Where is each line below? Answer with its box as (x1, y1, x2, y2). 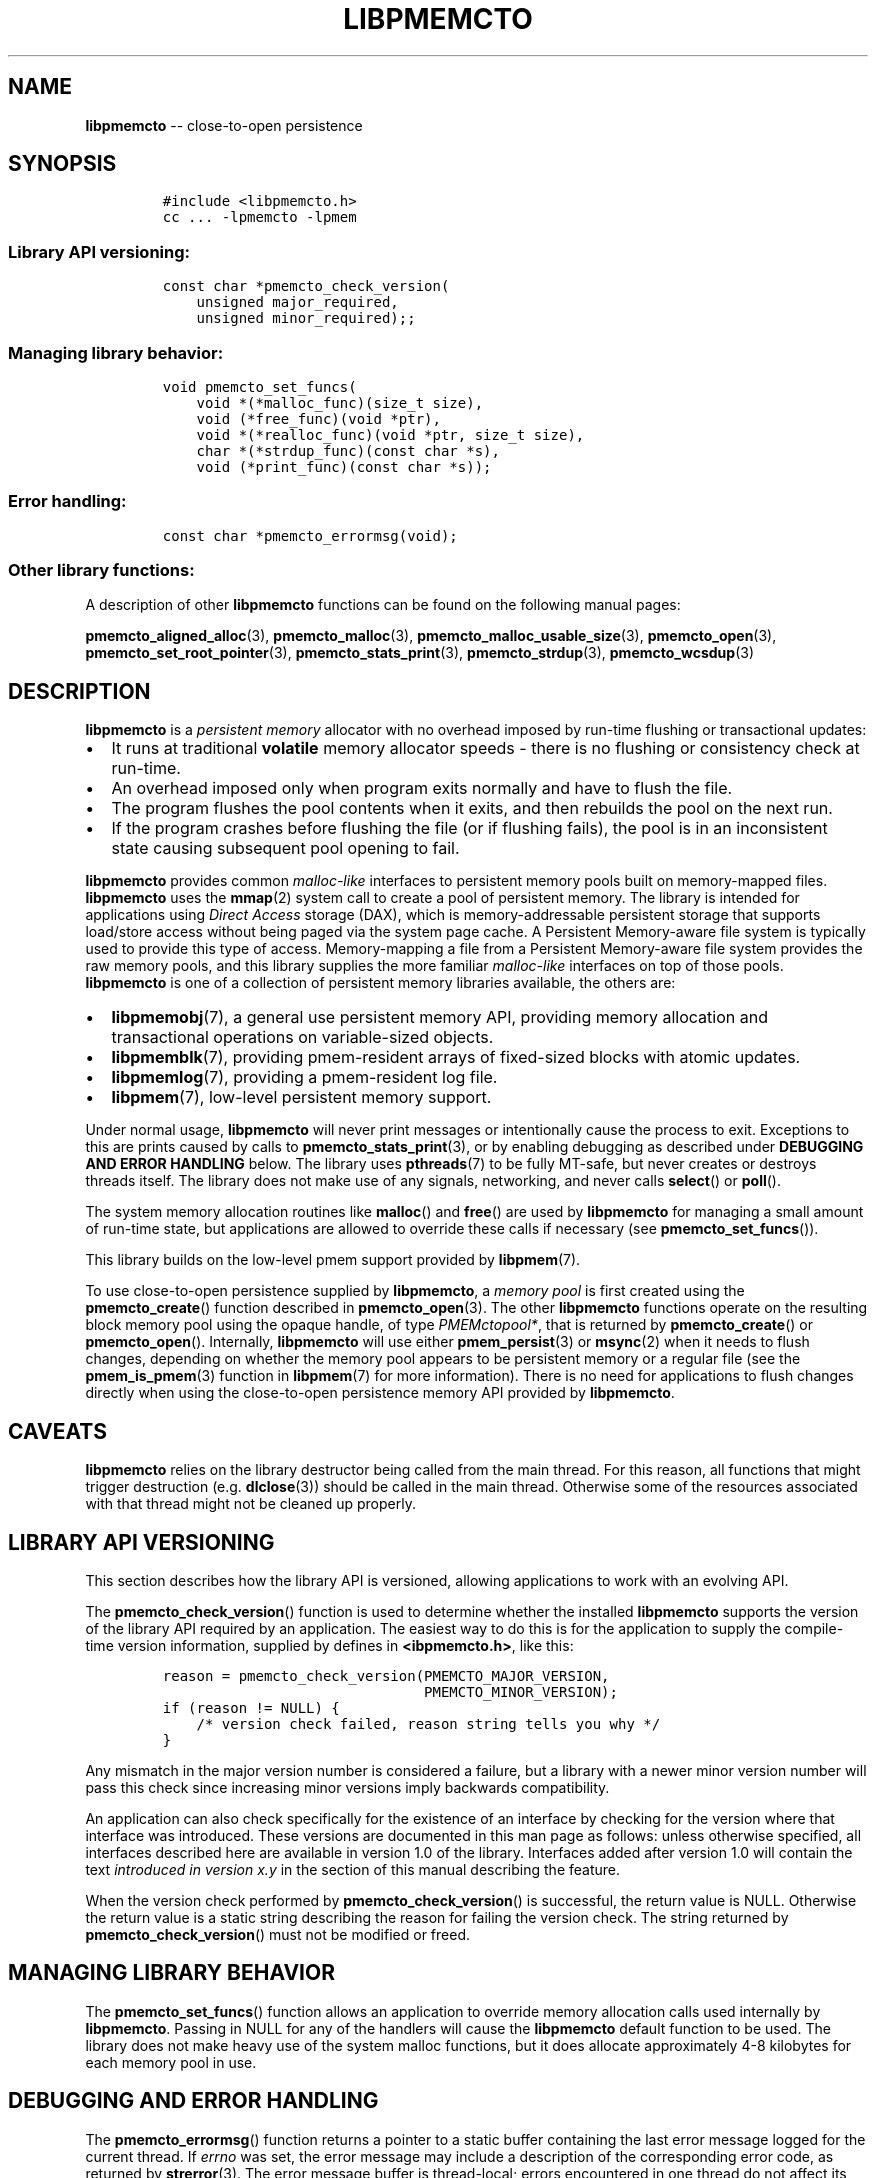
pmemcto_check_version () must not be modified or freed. (85, 1925, 470, 1943)
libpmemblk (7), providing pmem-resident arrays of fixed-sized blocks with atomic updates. (111, 1047, 801, 1068)
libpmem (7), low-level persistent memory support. (111, 1087, 492, 1108)
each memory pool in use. (85, 2053, 257, 2071)
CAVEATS (8, 1418, 107, 1444)
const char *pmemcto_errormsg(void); (162, 527, 458, 544)
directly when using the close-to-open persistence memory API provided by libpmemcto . (85, 1384, 675, 1402)
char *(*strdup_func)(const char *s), (196, 442, 500, 459)
